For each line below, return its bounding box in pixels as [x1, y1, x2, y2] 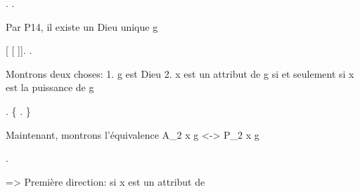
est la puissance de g [6, 80, 94, 95]
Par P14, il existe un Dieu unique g [6, 19, 158, 34]
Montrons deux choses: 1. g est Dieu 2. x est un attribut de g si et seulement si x [6, 66, 354, 81]
